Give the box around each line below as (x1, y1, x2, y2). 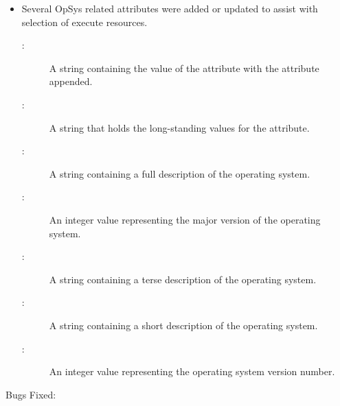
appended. (49, 74, 93, 88)
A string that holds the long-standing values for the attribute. (49, 120, 310, 134)
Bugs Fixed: (5, 387, 56, 401)
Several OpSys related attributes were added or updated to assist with (21, 1, 318, 15)
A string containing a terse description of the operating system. (49, 272, 317, 286)
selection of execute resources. (21, 14, 148, 29)
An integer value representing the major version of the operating (49, 212, 321, 226)
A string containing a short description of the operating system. (49, 318, 318, 332)
